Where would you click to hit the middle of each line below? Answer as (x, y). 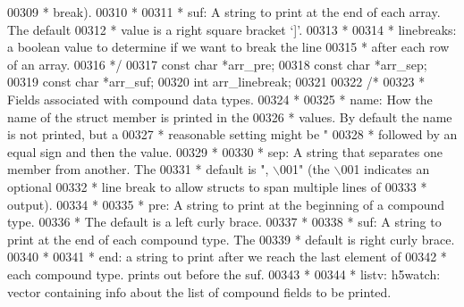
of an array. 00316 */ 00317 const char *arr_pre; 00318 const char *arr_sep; (217, 64)
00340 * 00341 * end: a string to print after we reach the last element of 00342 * (227, 257)
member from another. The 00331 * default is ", (138, 169)
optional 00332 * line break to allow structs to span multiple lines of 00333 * (217, 186)
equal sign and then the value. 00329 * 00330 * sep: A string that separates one (225, 151)
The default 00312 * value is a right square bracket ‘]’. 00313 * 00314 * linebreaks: (232, 29)
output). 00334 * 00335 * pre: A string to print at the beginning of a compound (226, 204)
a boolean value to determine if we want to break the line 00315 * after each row (228, 47)
